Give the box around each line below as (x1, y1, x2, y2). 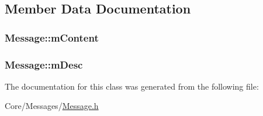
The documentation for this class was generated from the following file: (5, 80, 259, 92)
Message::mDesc (5, 57, 83, 71)
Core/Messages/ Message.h (5, 100, 99, 112)
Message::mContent (5, 30, 99, 45)
